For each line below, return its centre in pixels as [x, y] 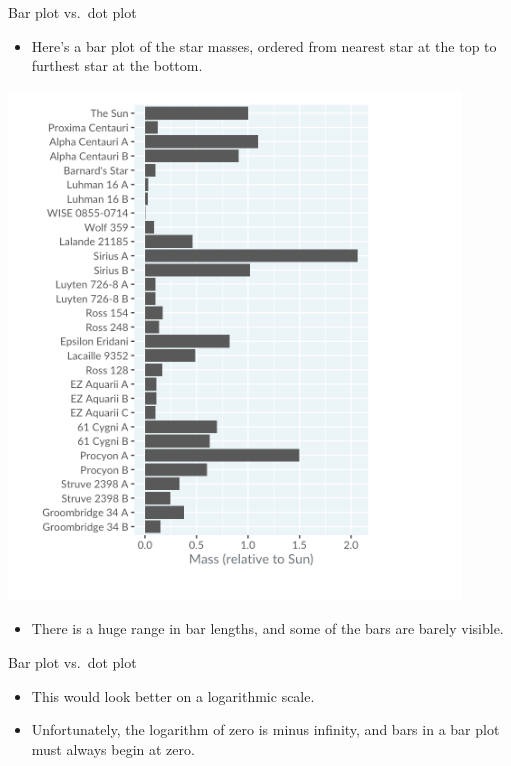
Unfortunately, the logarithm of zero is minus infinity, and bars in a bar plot [265, 729]
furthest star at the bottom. [117, 65]
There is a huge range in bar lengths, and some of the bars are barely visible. [267, 628]
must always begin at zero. [113, 748]
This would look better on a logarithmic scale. [173, 695]
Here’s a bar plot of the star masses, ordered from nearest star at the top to [264, 45]
